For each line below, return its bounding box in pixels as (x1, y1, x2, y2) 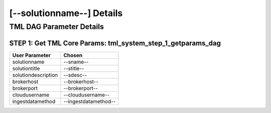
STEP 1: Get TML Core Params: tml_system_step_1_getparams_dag (9, 39, 221, 47)
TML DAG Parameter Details (9, 22, 104, 31)
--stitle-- (63, 65, 84, 72)
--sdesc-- (63, 71, 87, 78)
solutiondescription (12, 71, 58, 78)
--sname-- (63, 58, 89, 65)
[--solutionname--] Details (9, 8, 123, 19)
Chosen (63, 52, 83, 59)
